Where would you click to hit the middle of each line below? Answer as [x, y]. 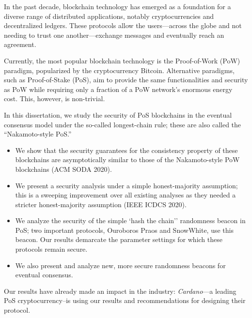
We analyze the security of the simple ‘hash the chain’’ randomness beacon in [130, 220]
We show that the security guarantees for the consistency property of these [126, 150]
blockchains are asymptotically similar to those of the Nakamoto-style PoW [127, 159]
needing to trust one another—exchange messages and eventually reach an [114, 35]
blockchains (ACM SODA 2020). [63, 169]
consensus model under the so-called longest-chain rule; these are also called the [123, 124]
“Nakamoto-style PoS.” [38, 134]
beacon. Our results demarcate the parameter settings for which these [119, 239]
